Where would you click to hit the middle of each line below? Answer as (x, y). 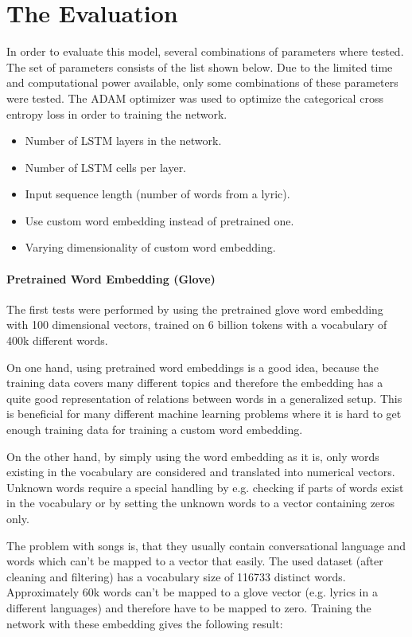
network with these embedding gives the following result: (145, 623)
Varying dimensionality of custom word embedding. (150, 247)
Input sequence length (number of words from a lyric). (157, 194)
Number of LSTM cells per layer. (106, 167)
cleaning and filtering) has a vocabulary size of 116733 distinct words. (176, 576)
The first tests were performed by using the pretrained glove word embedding (195, 309)
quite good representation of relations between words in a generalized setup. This (204, 398)
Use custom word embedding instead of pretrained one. (159, 220)
